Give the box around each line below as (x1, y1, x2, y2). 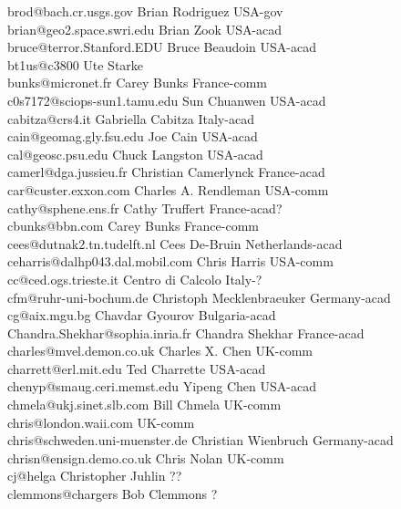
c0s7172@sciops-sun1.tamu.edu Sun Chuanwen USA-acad (7, 90, 326, 109)
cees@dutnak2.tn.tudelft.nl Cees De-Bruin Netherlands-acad (7, 234, 343, 253)
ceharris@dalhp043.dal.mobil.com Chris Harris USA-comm (7, 252, 334, 271)
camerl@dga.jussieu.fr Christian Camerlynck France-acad (7, 162, 325, 182)
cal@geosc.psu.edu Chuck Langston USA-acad (7, 144, 263, 163)
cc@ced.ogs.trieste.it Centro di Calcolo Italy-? (7, 269, 262, 288)
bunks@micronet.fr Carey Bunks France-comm (7, 73, 267, 92)
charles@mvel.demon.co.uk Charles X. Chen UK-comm (7, 341, 314, 360)
